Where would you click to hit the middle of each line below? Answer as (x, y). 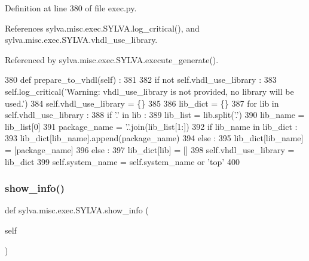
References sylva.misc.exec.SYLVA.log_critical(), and (102, 28)
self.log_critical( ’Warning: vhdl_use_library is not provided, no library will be (149, 91)
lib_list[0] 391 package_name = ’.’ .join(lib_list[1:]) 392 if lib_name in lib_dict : (151, 126)
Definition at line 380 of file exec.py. (71, 8)
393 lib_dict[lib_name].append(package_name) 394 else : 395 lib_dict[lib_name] (154, 138)
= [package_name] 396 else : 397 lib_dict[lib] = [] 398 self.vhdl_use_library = (150, 149)
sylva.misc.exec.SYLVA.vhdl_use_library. (81, 40)
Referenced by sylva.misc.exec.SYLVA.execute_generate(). (112, 59)
